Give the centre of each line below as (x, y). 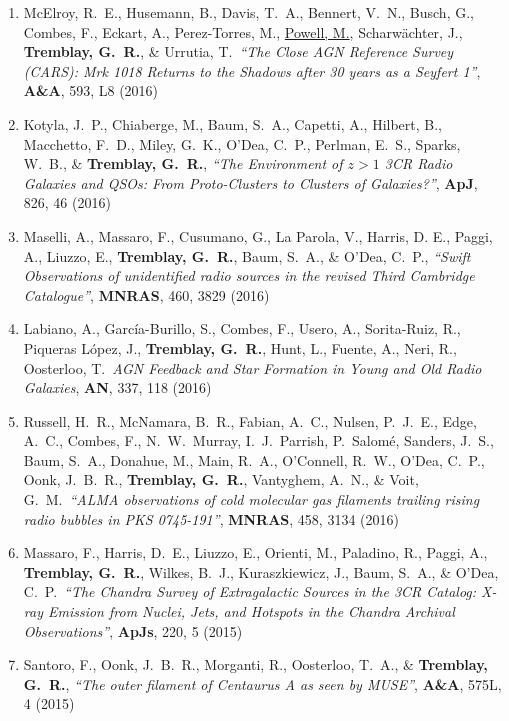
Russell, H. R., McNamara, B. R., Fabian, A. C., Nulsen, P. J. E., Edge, (250, 420)
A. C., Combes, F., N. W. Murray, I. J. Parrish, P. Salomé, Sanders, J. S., (258, 440)
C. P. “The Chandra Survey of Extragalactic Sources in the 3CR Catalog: (250, 591)
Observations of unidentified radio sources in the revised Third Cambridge (249, 275)
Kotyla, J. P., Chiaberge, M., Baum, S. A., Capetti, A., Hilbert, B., (232, 123)
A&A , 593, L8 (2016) (91, 90)
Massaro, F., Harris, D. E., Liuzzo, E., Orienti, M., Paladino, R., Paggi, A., (255, 552)
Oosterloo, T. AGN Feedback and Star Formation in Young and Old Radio (252, 367)
